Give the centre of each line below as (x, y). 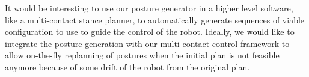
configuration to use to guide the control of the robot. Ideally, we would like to (150, 32)
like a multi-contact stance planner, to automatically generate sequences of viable (155, 20)
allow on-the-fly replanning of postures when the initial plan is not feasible (142, 55)
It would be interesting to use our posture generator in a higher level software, (149, 8)
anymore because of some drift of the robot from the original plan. (127, 66)
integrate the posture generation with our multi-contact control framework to (147, 43)
